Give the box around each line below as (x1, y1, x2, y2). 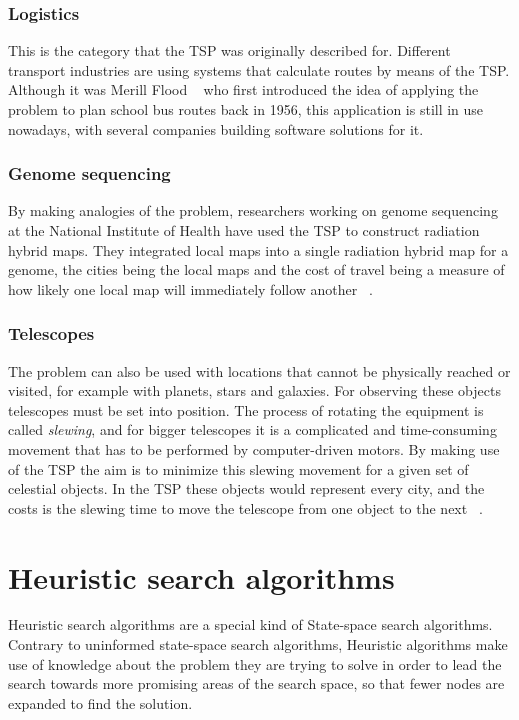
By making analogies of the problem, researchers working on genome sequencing (8, 200, 498, 221)
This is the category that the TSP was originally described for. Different (8, 40, 451, 61)
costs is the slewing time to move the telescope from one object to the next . (8, 497, 483, 518)
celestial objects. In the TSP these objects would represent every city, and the (8, 478, 485, 499)
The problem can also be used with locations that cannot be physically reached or (8, 360, 511, 381)
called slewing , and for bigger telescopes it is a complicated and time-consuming (8, 419, 497, 440)
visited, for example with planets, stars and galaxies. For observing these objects (8, 380, 501, 401)
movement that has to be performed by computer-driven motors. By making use (8, 438, 500, 459)
